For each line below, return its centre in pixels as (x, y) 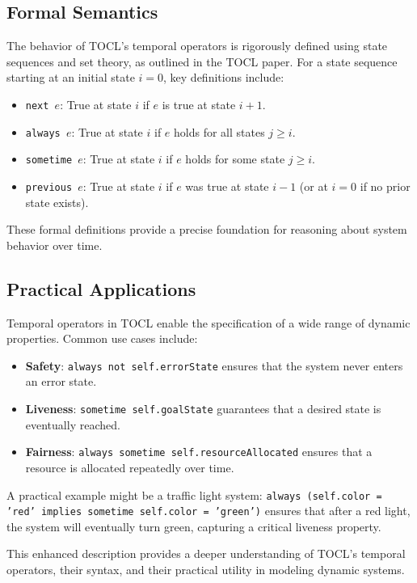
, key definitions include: (224, 77)
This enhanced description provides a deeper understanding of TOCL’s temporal (206, 553)
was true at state (227, 186)
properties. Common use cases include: (102, 338)
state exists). (57, 202)
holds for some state (235, 159)
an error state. (61, 381)
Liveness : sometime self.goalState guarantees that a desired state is (203, 409)
